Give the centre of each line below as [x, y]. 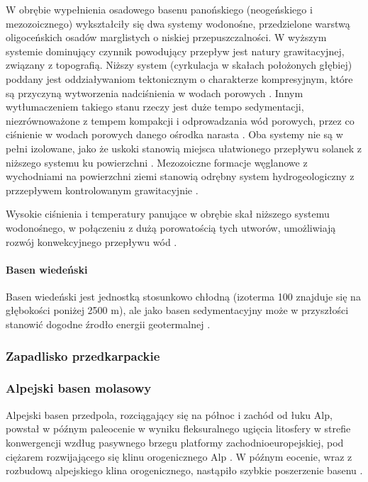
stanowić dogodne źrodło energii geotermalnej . [108, 324]
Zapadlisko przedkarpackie [83, 355]
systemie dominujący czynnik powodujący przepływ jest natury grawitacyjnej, [175, 51]
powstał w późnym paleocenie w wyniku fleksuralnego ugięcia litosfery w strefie [178, 428]
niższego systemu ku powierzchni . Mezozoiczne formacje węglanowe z [157, 162]
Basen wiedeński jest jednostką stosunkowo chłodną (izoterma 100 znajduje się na [183, 296]
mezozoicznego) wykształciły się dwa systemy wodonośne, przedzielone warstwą [178, 23]
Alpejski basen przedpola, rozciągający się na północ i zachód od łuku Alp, [169, 414]
